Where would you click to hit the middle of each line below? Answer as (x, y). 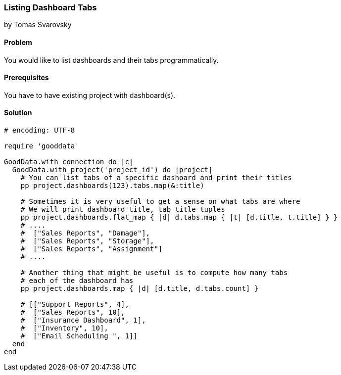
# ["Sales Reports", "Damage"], (85, 233)
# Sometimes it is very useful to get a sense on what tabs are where (160, 202)
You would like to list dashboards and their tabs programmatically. (111, 60)
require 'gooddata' (42, 146)
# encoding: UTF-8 (40, 130)
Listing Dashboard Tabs (50, 7)
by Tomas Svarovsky (38, 25)
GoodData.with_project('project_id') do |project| (112, 170)
